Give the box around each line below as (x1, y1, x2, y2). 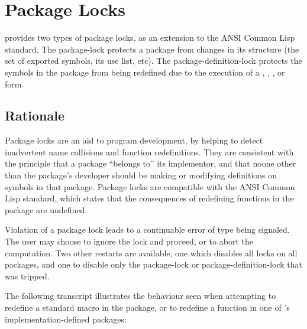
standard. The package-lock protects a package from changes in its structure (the (5, 43, 299, 55)
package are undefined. (5, 203, 88, 216)
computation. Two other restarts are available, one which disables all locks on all (5, 246, 298, 259)
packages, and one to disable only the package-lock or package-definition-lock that (5, 258, 303, 271)
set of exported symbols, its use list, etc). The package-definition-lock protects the (5, 54, 302, 67)
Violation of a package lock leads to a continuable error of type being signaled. (5, 223, 290, 236)
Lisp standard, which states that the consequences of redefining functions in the (5, 192, 294, 204)
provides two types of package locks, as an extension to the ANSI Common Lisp (5, 31, 295, 44)
